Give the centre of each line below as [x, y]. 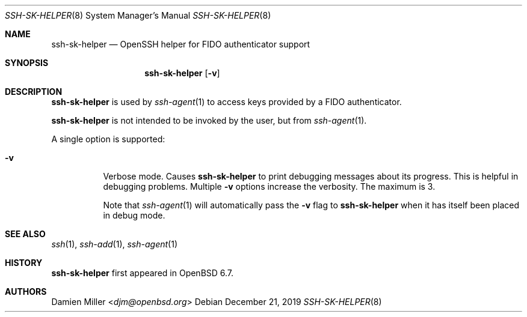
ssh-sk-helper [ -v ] [182, 73]
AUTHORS [26, 291]
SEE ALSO [25, 234]
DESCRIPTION [34, 92]
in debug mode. [134, 215]
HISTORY [24, 263]
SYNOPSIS [27, 63]
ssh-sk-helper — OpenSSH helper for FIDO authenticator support [181, 44]
